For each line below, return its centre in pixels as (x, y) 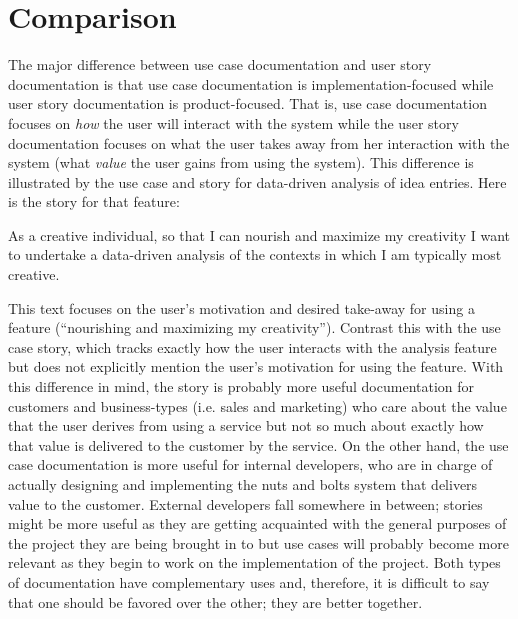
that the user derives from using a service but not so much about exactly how (246, 425)
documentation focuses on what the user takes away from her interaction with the (259, 142)
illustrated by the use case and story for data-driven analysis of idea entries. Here (257, 181)
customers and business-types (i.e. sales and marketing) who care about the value (257, 405)
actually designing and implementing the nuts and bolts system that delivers (243, 484)
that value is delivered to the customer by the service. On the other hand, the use (258, 444)
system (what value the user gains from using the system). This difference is (241, 162)
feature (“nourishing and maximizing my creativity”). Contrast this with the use (254, 327)
